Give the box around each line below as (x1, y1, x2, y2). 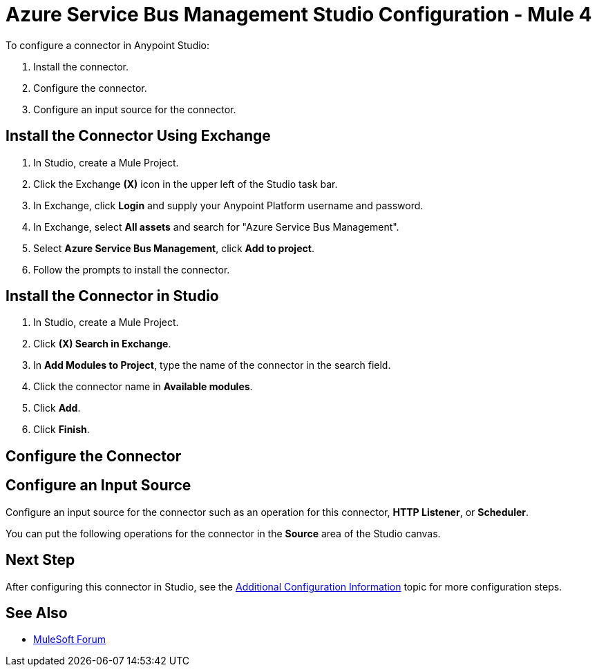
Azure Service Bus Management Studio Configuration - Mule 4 (6, 3, 592, 26)
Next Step (6, 551, 75, 569)
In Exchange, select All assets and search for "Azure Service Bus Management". (33, 220, 399, 233)
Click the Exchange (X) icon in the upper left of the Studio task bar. (33, 177, 338, 190)
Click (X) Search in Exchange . (33, 338, 171, 350)
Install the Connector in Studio (6, 287, 219, 305)
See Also (6, 604, 68, 622)
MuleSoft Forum (33, 633, 106, 646)
